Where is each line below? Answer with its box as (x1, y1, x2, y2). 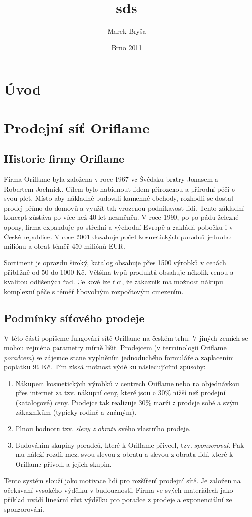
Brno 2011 (111, 42, 142, 52)
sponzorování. (4, 504, 44, 514)
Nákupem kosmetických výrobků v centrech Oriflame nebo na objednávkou (15, 378, 239, 388)
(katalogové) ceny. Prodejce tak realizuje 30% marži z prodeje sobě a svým (15, 397, 239, 407)
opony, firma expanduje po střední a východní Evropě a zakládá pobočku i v (4, 222, 233, 232)
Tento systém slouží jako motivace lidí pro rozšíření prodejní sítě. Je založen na (4, 475, 241, 485)
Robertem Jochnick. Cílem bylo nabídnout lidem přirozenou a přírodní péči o (4, 183, 235, 194)
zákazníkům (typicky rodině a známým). (15, 407, 136, 417)
